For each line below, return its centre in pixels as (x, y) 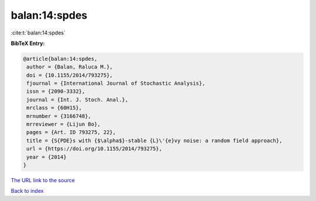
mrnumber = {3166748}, (59, 116)
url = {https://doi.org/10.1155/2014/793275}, (94, 149)
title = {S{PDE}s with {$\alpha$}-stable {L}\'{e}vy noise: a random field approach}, (154, 141)
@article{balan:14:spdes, (60, 59)
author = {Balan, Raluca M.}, (70, 67)
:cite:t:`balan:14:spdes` (38, 33)
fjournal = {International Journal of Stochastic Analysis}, (116, 84)
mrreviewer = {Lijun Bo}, (63, 124)
